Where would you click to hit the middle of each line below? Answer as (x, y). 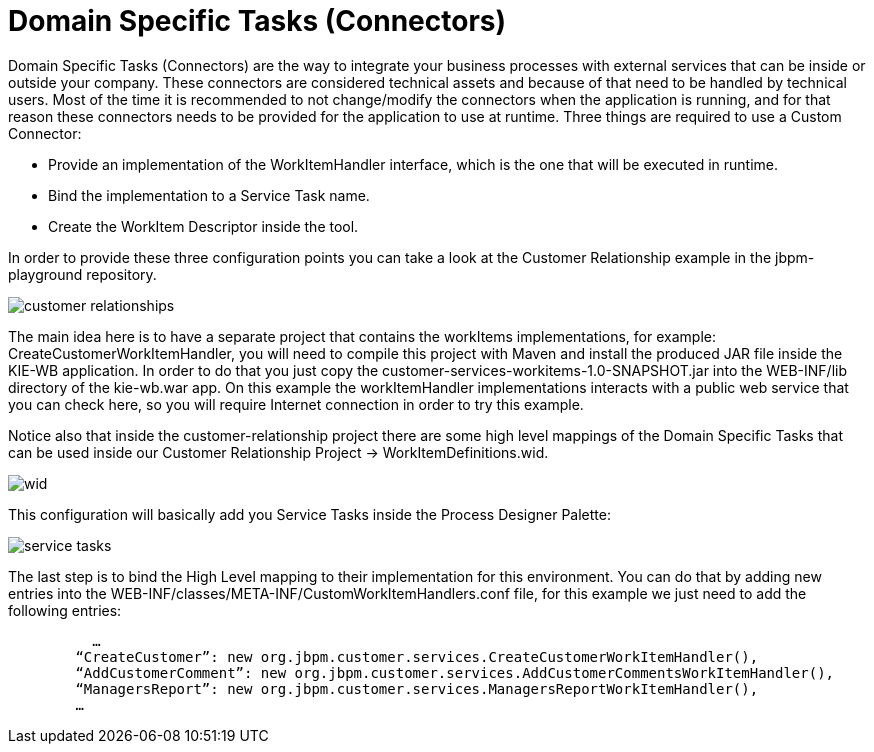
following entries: (65, 610)
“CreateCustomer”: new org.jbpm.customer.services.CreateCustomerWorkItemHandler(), (417, 656)
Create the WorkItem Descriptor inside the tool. (203, 226)
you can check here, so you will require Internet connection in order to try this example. (296, 404)
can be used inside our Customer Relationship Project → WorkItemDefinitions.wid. (278, 452)
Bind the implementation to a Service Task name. (209, 195)
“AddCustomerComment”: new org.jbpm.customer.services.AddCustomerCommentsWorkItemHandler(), (455, 672)
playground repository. (82, 274)
